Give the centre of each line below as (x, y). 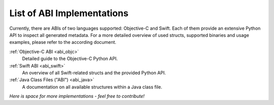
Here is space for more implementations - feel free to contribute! (77, 96)
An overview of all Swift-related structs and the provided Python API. (94, 73)
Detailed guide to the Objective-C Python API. (70, 59)
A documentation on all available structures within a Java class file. (92, 87)
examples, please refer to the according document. (63, 42)
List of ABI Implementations (69, 13)
